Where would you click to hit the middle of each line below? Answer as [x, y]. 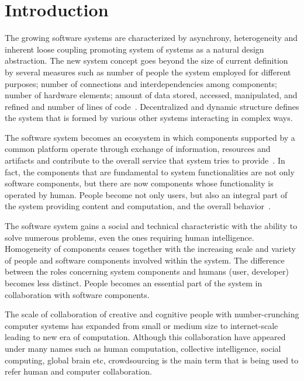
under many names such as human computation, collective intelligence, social [143, 348]
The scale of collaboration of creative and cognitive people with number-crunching [152, 314]
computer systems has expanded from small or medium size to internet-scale [141, 325]
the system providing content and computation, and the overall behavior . [138, 206]
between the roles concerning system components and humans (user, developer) [147, 271]
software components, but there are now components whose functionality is [139, 183]
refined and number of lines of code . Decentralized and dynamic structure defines [152, 106]
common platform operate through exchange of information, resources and [138, 149]
